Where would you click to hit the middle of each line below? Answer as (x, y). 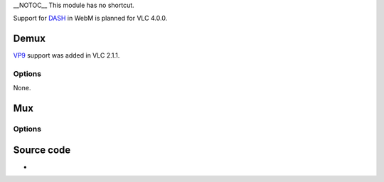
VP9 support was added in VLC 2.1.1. (66, 55)
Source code (42, 150)
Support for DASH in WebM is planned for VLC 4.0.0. (90, 18)
